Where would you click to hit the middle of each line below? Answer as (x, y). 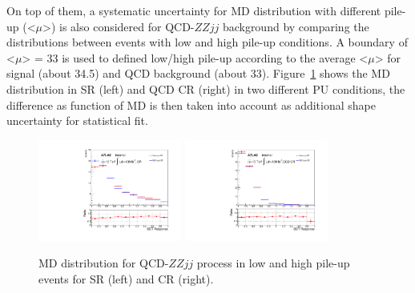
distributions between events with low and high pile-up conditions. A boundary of (207, 42)
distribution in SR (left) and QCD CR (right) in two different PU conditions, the (206, 88)
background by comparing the (296, 26)
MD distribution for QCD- (104, 263)
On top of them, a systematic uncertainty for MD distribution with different (194, 10)
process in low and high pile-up (273, 263)
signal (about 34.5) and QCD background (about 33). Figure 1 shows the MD (198, 73)
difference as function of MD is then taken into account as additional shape (191, 104)
